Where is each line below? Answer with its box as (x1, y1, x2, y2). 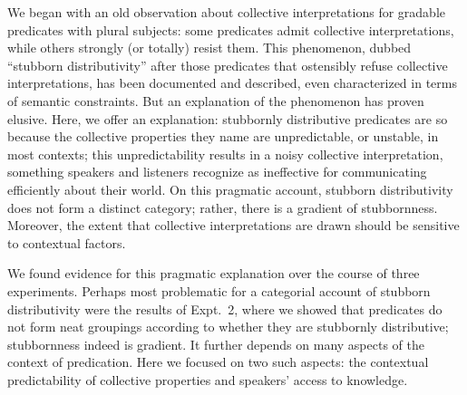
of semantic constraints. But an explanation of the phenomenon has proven (7, 91, 424, 110)
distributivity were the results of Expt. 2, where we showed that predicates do (7, 299, 443, 318)
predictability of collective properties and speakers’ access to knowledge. (7, 370, 408, 389)
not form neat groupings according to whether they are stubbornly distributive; (7, 317, 449, 336)
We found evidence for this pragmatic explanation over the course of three (7, 264, 420, 283)
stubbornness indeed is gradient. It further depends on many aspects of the (7, 334, 424, 353)
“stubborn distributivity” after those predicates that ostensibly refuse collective (7, 55, 448, 74)
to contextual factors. (7, 233, 126, 252)
